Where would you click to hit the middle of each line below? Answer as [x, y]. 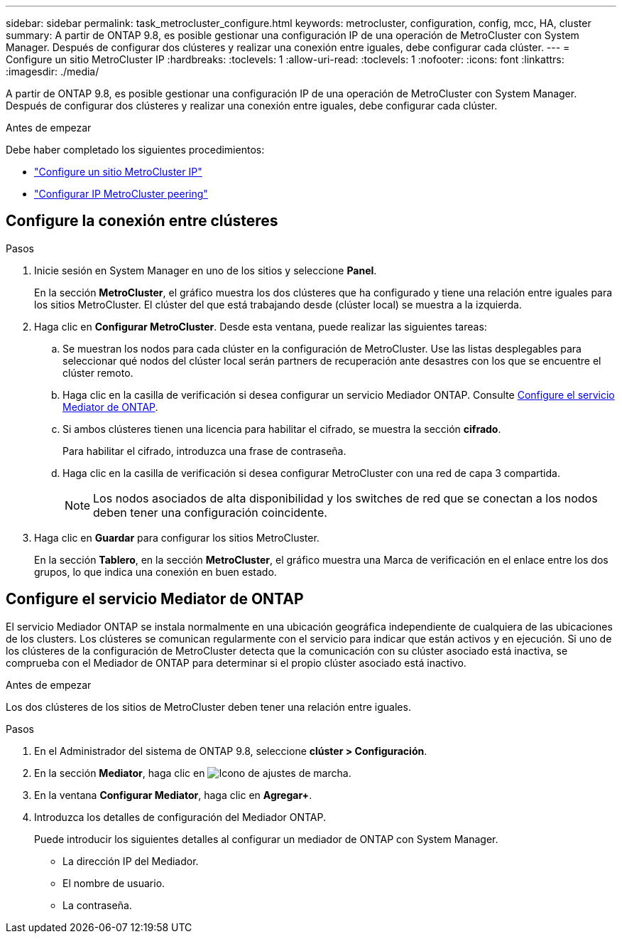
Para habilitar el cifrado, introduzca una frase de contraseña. [204, 451]
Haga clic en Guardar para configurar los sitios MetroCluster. [177, 537]
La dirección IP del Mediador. [131, 861]
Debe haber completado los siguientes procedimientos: [135, 150]
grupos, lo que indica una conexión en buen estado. [155, 572]
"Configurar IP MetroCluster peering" [121, 194]
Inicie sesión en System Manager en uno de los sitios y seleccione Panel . [206, 270]
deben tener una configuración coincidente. [210, 512]
